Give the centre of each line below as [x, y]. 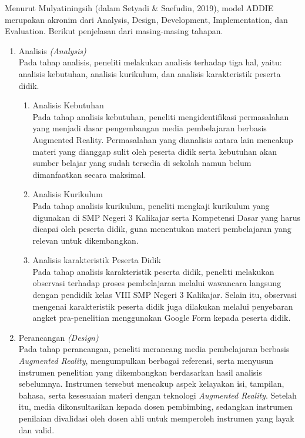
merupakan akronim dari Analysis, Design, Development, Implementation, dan [146, 19]
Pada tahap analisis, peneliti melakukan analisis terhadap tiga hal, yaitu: [150, 62]
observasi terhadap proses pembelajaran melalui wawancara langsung [157, 283]
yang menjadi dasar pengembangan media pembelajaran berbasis [150, 128]
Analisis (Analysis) [52, 50]
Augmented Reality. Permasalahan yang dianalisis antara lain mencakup [163, 139]
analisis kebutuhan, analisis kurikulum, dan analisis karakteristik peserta [150, 73]
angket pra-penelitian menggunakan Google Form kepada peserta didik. [162, 318]
